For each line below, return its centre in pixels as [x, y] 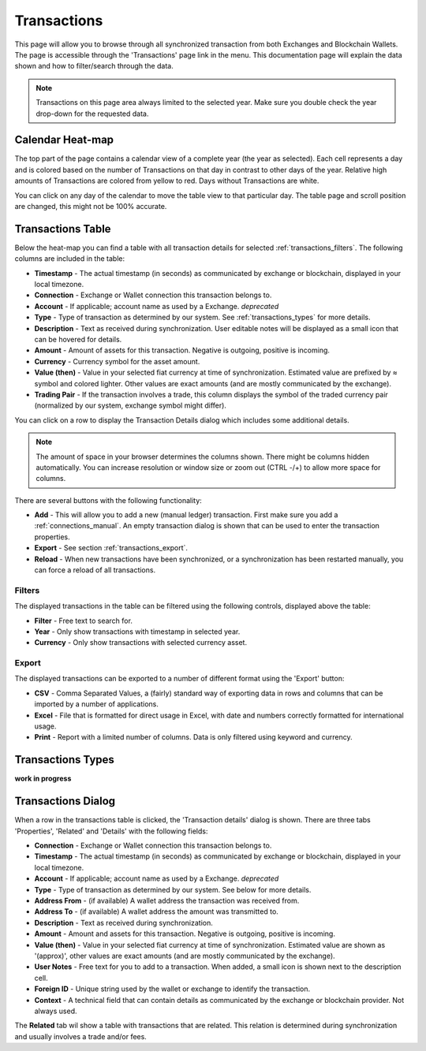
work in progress [43, 779]
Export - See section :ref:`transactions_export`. [111, 548]
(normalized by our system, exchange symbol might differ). [130, 405]
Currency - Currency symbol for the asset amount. [117, 361]
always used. [56, 1011]
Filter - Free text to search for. [84, 621]
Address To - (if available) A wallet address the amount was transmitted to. [157, 911]
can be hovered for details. [78, 339]
